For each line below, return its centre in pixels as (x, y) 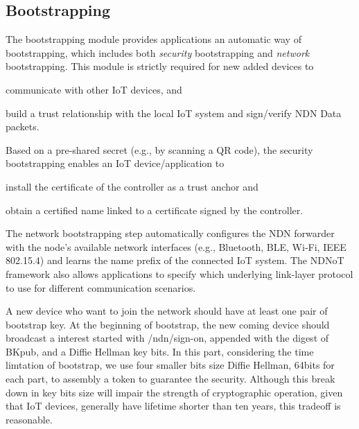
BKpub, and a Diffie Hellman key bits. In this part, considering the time (160, 351)
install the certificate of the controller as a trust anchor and (132, 186)
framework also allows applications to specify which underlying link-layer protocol (179, 273)
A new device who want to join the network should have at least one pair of (167, 311)
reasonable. (29, 419)
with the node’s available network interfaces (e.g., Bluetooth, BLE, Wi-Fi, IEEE (176, 246)
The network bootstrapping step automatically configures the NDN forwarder (170, 233)
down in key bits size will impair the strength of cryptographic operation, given (174, 392)
